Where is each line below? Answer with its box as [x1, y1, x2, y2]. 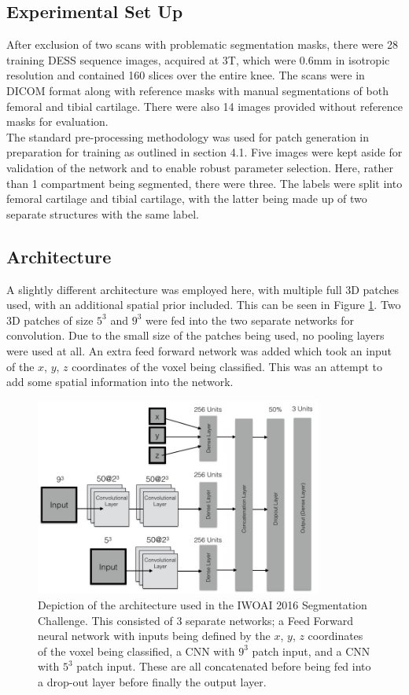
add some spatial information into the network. [6, 373, 234, 390]
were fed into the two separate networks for [145, 311, 355, 328]
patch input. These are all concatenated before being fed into [76, 658, 371, 675]
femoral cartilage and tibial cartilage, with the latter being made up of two [6, 190, 367, 207]
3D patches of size [6, 311, 94, 328]
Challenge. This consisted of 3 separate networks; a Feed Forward [38, 612, 354, 628]
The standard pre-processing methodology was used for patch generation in [6, 128, 370, 145]
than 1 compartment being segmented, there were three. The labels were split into [6, 175, 403, 191]
